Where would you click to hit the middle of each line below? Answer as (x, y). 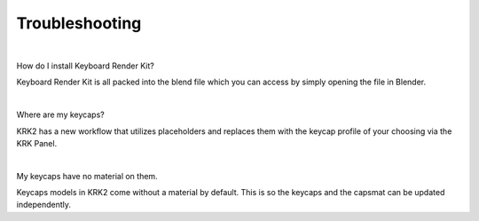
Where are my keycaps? (61, 114)
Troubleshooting (79, 23)
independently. (43, 205)
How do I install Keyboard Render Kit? (85, 66)
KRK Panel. (37, 143)
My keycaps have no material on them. (87, 176)
